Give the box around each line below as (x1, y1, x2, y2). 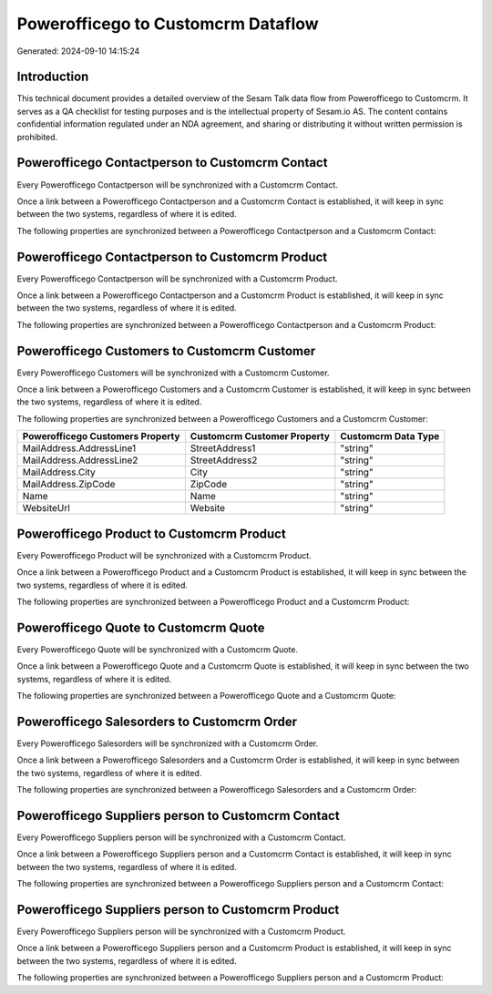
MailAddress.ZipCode (22, 478, 116, 491)
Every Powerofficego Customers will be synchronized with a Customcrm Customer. (16, 367, 330, 378)
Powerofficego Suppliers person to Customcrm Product (16, 902, 340, 917)
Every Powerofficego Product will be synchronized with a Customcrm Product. (16, 549, 312, 560)
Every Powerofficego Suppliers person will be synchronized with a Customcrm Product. (16, 926, 346, 938)
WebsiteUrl (22, 502, 70, 515)
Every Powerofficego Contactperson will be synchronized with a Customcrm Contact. (16, 179, 339, 190)
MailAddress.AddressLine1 (22, 442, 137, 455)
